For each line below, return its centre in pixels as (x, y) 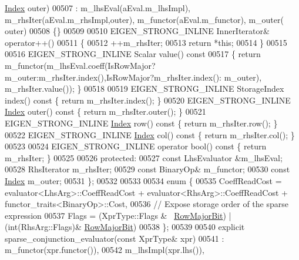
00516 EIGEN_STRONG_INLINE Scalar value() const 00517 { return (133, 54)
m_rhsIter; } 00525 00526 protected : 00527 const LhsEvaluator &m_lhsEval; (144, 157)
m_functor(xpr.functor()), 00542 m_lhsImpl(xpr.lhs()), (105, 250)
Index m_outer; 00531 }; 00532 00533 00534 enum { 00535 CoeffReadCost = (143, 180)
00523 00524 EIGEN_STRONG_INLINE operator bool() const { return (136, 146)
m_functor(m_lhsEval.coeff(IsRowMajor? (80, 65)
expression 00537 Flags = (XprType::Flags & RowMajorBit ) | (118, 215)
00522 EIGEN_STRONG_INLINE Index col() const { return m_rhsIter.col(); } (150, 134)
